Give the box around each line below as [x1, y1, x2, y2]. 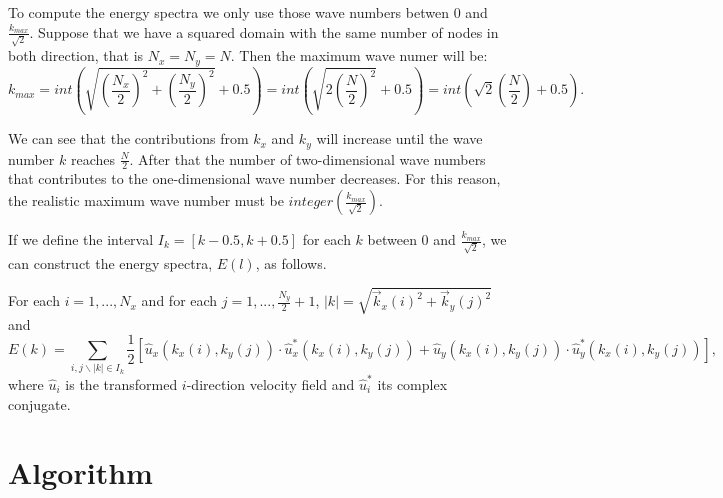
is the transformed [65, 374, 178, 395]
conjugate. [8, 393, 71, 414]
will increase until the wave [316, 128, 483, 149]
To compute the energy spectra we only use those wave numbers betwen [8, 2, 449, 22]
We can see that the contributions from [8, 128, 249, 149]
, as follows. [255, 252, 327, 273]
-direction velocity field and [186, 374, 355, 395]
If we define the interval [8, 229, 154, 249]
